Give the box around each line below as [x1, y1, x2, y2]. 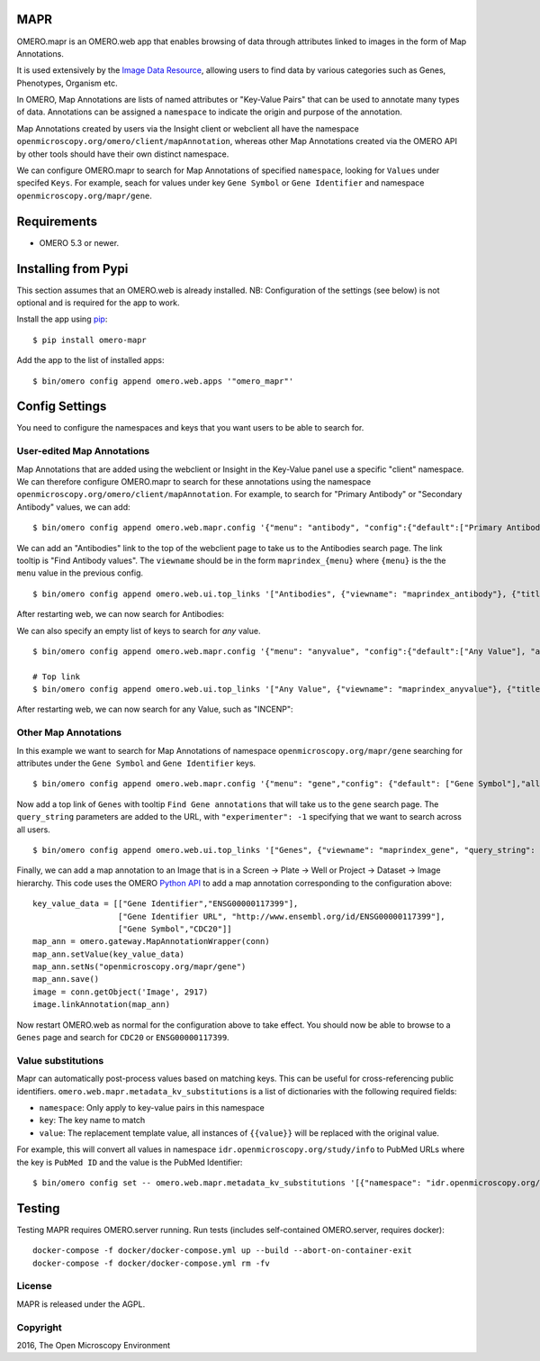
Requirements [16, 213, 98, 229]
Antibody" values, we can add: [16, 501, 130, 513]
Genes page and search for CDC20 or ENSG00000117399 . [16, 1032, 229, 1043]
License [16, 1280, 53, 1293]
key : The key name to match [39, 1115, 146, 1126]
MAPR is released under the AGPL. [16, 1298, 146, 1310]
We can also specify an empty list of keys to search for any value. [16, 625, 261, 636]
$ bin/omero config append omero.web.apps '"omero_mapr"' [32, 376, 294, 386]
